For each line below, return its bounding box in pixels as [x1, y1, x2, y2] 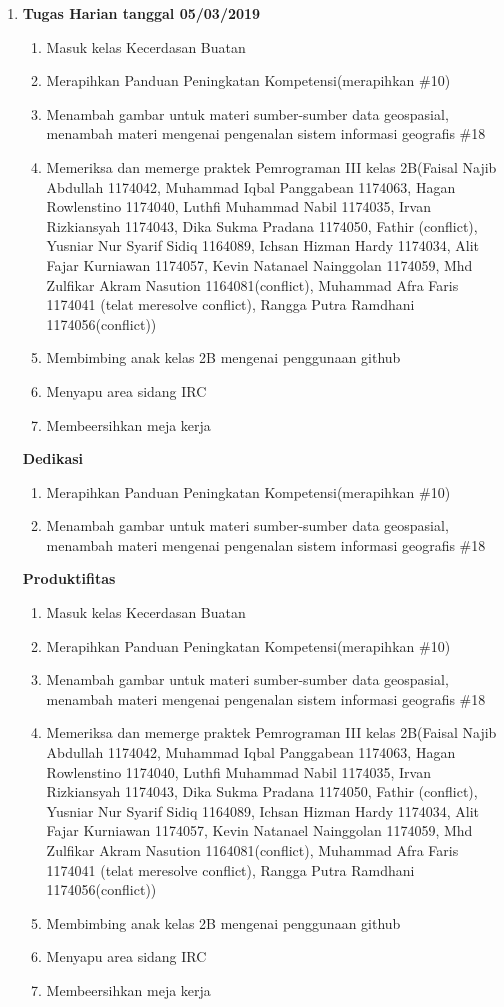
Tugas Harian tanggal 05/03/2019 [22, 3, 261, 23]
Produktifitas [22, 568, 116, 589]
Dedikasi [22, 448, 84, 469]
